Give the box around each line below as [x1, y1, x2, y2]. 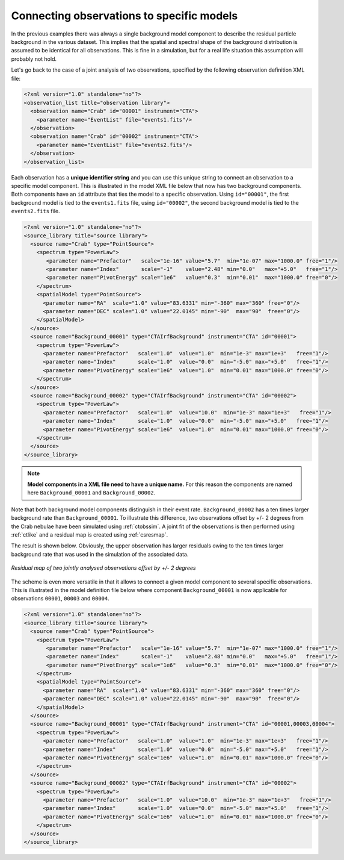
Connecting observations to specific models [11, 9, 238, 22]
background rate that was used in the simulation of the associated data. [11, 550, 189, 558]
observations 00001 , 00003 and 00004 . [11, 595, 109, 602]
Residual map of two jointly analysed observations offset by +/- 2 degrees [11, 564, 196, 572]
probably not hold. [11, 55, 57, 63]
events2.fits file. [11, 208, 60, 215]
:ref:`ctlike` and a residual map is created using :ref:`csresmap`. [11, 531, 168, 538]
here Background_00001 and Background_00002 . [27, 489, 156, 496]
